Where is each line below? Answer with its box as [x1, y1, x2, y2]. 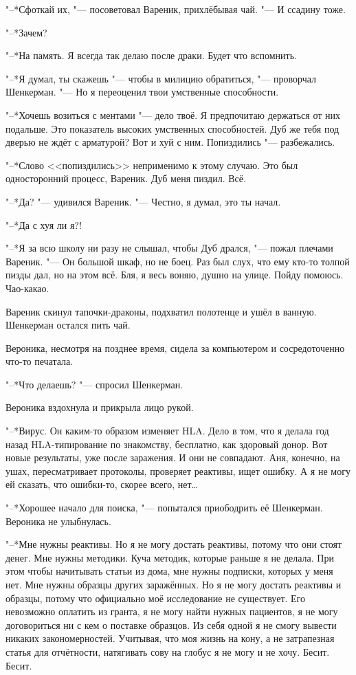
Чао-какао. [5, 280, 49, 295]
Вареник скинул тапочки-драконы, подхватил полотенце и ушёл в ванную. [5, 304, 317, 318]
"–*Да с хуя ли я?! [5, 217, 82, 232]
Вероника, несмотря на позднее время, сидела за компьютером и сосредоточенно [5, 340, 345, 355]
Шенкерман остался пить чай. [5, 318, 131, 332]
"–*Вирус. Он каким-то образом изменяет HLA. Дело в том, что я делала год [5, 423, 329, 438]
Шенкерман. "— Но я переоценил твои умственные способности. [5, 85, 279, 99]
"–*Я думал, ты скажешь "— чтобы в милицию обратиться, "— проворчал [5, 71, 317, 85]
